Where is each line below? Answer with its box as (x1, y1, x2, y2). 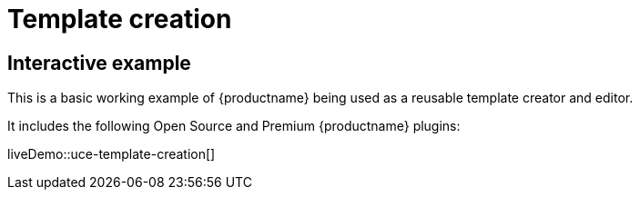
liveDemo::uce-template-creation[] (7, 146, 216, 163)
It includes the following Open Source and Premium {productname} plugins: (7, 118, 461, 134)
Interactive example (7, 51, 191, 74)
